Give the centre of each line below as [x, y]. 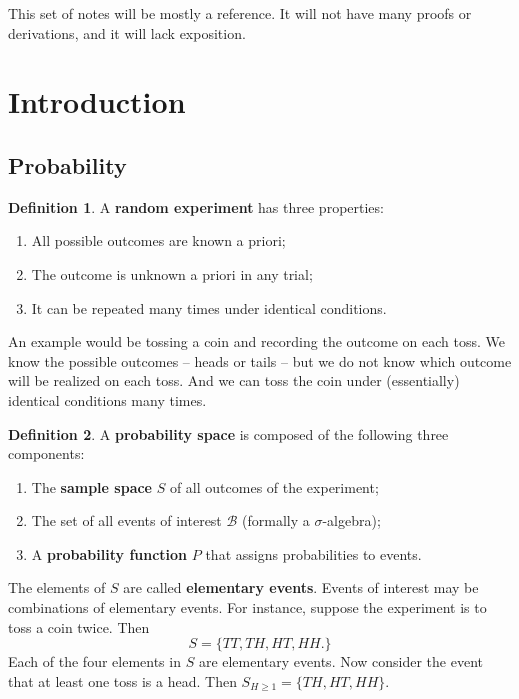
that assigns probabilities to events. [313, 553]
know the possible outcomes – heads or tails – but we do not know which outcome [260, 360]
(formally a [276, 520]
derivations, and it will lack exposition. [127, 32]
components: [46, 453]
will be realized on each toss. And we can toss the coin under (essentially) [234, 380]
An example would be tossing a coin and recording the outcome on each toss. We [256, 341]
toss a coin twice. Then [79, 626]
